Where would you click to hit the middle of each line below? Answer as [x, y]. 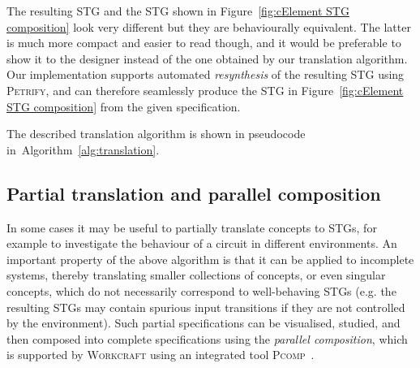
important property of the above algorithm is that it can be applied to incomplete [210, 259]
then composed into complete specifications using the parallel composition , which [207, 338]
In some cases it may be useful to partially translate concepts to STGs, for [192, 227]
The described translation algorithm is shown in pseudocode [156, 134]
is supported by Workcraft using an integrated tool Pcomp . [161, 355]
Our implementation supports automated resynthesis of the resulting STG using [206, 74]
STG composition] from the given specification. [124, 106]
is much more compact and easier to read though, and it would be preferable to [204, 43]
